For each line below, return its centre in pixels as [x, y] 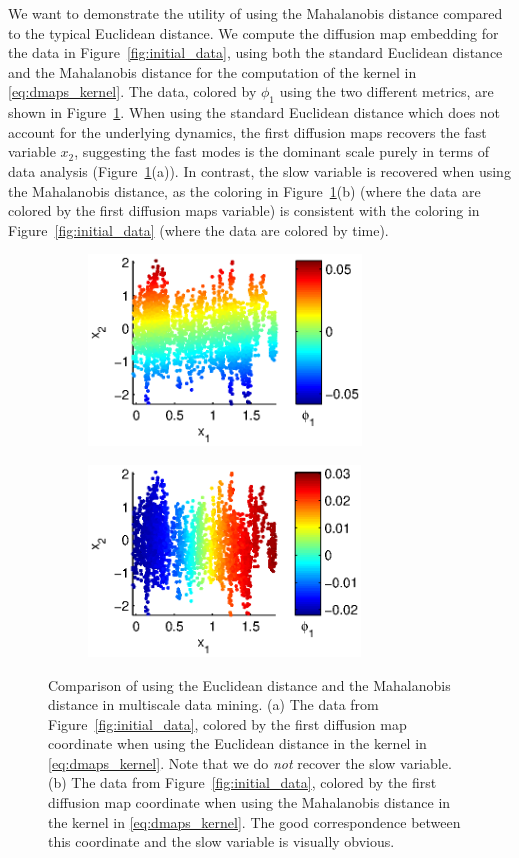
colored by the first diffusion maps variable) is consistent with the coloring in [244, 210]
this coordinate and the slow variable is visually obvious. [221, 841]
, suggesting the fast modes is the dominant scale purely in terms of [281, 151]
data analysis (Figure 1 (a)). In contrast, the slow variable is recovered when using [259, 170]
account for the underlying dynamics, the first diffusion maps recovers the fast [247, 131]
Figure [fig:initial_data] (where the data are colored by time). [198, 229]
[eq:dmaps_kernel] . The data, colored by [132, 91]
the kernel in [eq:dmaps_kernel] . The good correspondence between [254, 821]
